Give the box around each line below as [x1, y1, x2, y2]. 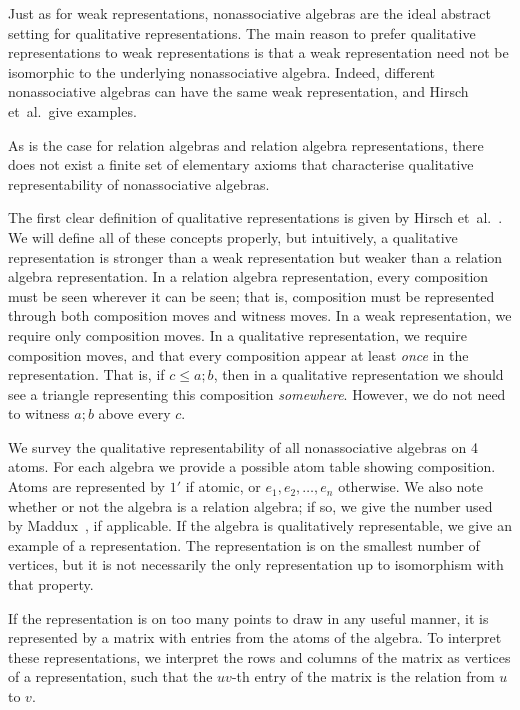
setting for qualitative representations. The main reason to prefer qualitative [8, 22, 476, 43]
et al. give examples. [8, 100, 137, 121]
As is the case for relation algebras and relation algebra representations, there [8, 134, 484, 155]
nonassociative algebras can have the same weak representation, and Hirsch [8, 81, 469, 102]
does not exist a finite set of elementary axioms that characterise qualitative [8, 154, 474, 175]
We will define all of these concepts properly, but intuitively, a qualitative [8, 226, 458, 247]
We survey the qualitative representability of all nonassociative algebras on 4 [8, 436, 478, 457]
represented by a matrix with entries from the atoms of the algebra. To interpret [8, 627, 502, 648]
